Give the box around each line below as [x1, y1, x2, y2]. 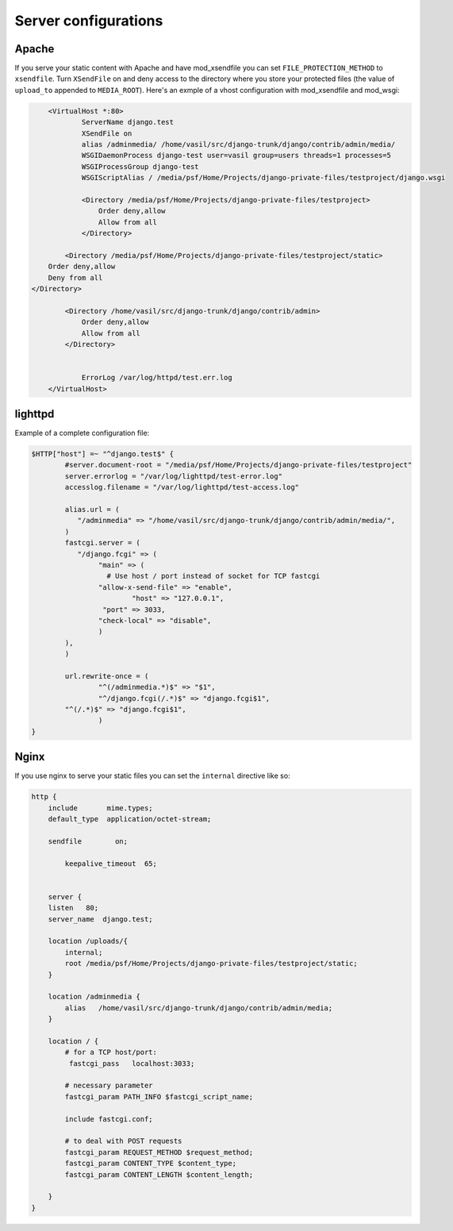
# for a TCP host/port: [64, 1048, 158, 1057]
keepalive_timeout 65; [64, 859, 158, 868]
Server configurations [14, 12, 163, 29]
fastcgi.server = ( [64, 538, 140, 548]
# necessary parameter [64, 1081, 154, 1091]
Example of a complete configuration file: [14, 429, 150, 438]
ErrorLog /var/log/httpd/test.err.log [81, 373, 233, 383]
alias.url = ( [64, 505, 120, 514]
